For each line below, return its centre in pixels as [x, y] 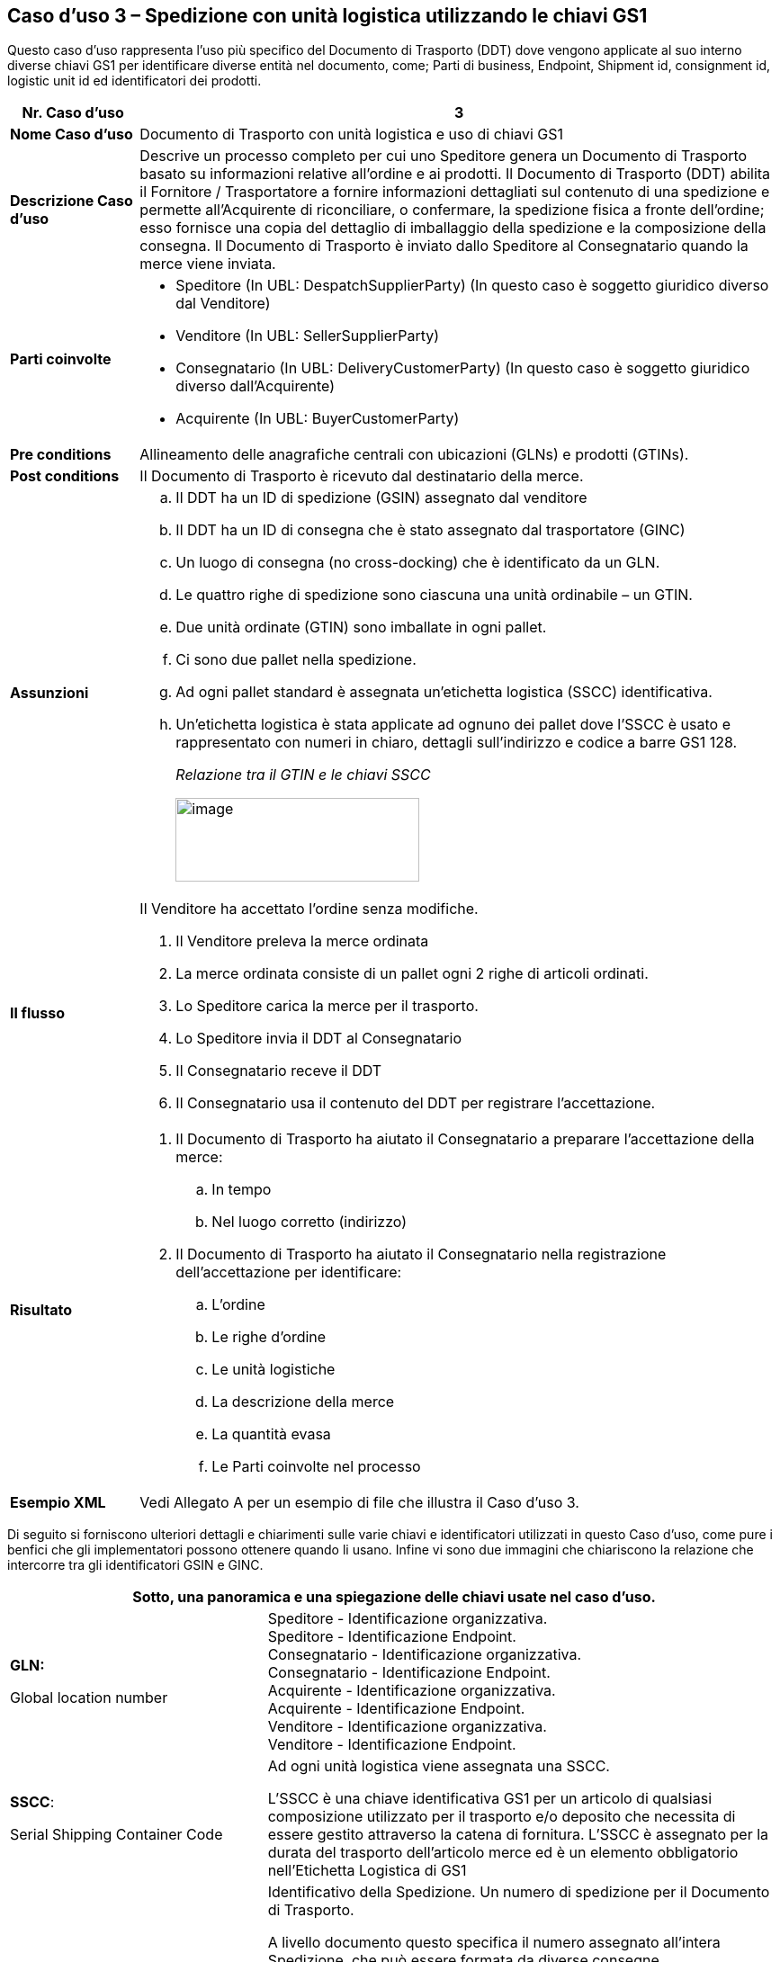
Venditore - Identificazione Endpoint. [392, 1745]
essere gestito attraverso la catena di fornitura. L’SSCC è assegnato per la [518, 1835]
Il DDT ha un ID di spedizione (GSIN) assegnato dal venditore [381, 498]
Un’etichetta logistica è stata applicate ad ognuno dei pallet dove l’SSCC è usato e [453, 725]
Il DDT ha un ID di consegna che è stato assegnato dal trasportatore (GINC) [430, 530]
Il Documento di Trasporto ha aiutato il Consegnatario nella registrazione [421, 1254]
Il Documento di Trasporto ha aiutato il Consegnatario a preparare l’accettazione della [465, 1139]
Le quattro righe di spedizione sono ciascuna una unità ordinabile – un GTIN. [434, 595]
